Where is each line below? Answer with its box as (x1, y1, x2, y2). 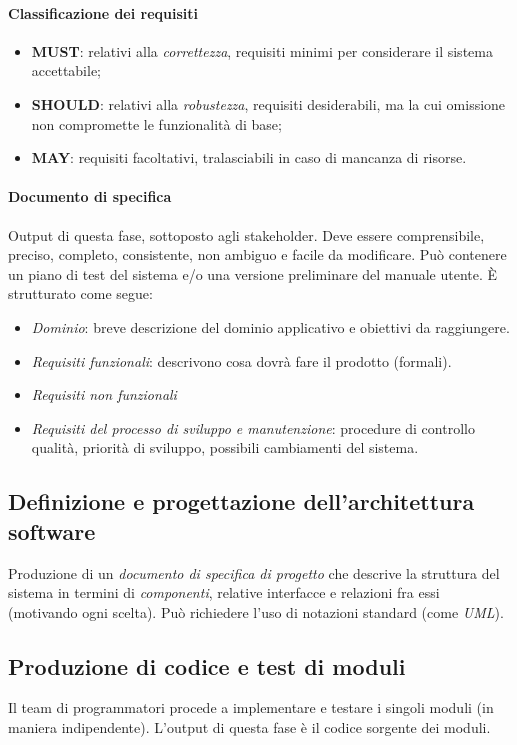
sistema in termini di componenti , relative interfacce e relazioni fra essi (8, 582, 440, 603)
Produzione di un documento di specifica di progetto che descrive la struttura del (8, 562, 500, 583)
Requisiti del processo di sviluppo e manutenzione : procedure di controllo (31, 417, 475, 438)
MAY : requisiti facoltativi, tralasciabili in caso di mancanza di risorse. (31, 147, 467, 168)
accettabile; (31, 60, 102, 81)
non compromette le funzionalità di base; (31, 113, 282, 134)
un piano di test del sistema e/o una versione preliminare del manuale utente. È (8, 263, 498, 284)
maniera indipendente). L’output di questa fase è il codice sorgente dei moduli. (8, 717, 491, 738)
